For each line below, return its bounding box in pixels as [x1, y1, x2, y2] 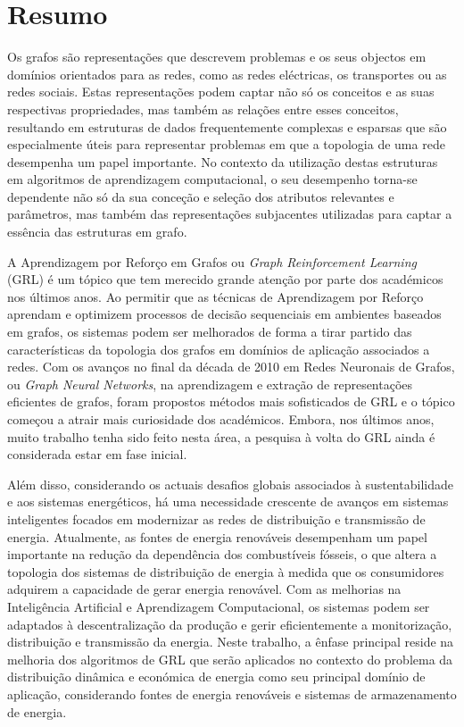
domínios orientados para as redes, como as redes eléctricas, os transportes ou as [7, 64, 447, 83]
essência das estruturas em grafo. [7, 222, 187, 241]
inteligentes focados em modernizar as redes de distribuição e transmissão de [7, 509, 426, 528]
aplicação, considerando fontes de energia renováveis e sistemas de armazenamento [7, 684, 457, 703]
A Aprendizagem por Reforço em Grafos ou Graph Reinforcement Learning [7, 252, 417, 271]
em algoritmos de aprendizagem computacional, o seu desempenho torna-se [7, 170, 418, 188]
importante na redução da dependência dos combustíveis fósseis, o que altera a [7, 545, 437, 564]
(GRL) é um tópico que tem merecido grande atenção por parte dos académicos [7, 270, 443, 288]
